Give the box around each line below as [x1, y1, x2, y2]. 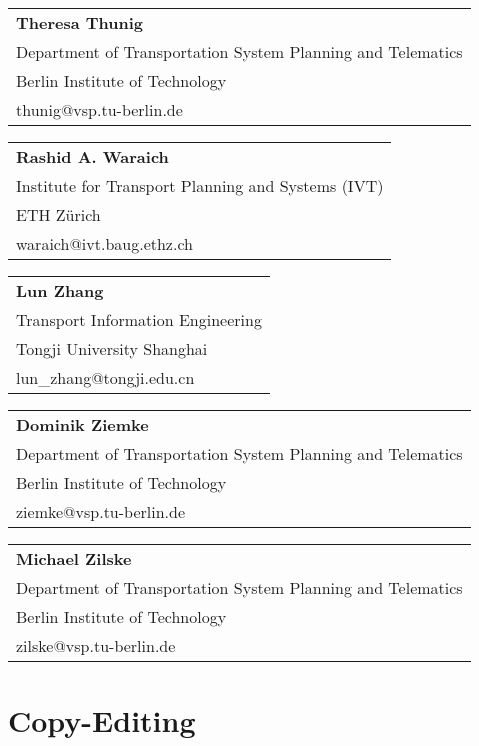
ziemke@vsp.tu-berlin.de [16, 500, 186, 523]
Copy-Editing [8, 700, 196, 741]
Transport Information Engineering [16, 308, 262, 331]
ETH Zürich [16, 203, 101, 226]
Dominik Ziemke [16, 413, 149, 436]
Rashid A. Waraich [16, 145, 169, 168]
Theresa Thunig [16, 11, 144, 34]
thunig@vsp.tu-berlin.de [16, 98, 183, 121]
